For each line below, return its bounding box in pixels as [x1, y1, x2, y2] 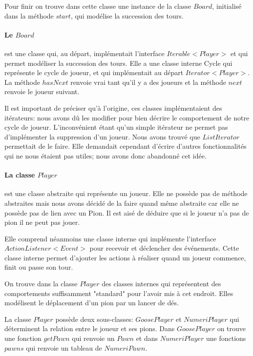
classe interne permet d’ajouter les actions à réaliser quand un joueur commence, [4, 252, 246, 262]
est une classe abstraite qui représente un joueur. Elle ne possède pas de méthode [4, 188, 248, 198]
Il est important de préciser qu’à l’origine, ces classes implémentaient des [4, 102, 222, 113]
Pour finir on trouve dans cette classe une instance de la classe [4, 1, 191, 11]
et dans [136, 333, 158, 343]
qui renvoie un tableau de [26, 342, 102, 353]
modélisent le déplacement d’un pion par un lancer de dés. [4, 297, 179, 308]
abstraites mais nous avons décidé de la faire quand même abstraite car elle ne [4, 198, 239, 208]
